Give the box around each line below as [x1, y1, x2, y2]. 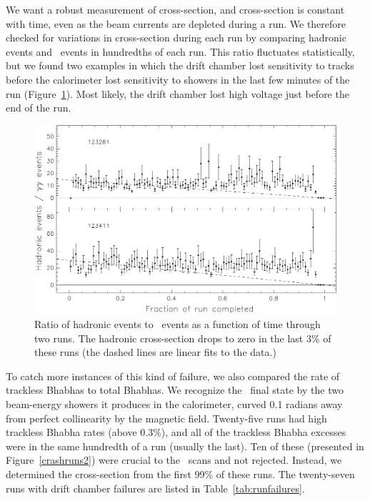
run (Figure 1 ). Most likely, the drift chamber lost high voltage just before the [6, 86, 349, 101]
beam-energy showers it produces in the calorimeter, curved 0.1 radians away [6, 396, 343, 411]
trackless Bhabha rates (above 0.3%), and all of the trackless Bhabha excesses [6, 425, 346, 440]
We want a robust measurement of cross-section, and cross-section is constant [6, 2, 345, 16]
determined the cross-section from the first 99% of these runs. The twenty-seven [6, 466, 355, 481]
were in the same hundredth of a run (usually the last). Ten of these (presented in [6, 438, 364, 453]
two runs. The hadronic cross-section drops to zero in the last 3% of [34, 330, 331, 345]
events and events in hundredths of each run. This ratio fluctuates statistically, [6, 44, 355, 59]
